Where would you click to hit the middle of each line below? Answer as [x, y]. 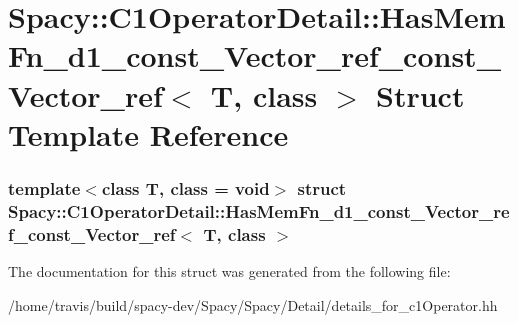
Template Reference [148, 133]
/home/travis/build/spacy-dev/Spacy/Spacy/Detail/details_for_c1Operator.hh [253, 304]
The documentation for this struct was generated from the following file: [229, 271]
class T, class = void [185, 187]
